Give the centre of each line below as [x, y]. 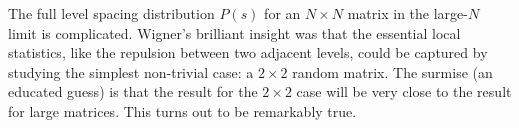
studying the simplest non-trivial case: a [131, 71]
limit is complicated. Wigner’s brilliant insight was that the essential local [234, 32]
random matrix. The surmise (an [392, 71]
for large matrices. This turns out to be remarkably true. [182, 110]
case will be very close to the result [404, 91]
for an [282, 13]
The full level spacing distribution [111, 13]
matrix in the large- [407, 13]
